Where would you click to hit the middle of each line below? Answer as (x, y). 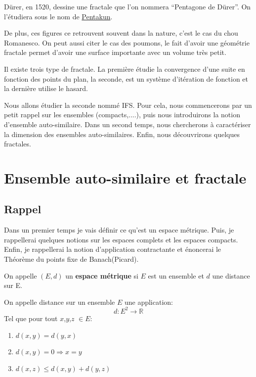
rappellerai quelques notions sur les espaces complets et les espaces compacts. (121, 239)
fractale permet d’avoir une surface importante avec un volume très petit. (115, 52)
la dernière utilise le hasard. (46, 88)
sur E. (13, 285)
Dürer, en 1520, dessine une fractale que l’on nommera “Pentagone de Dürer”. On (128, 6)
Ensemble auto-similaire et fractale (125, 177)
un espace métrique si (102, 275)
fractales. (18, 144)
